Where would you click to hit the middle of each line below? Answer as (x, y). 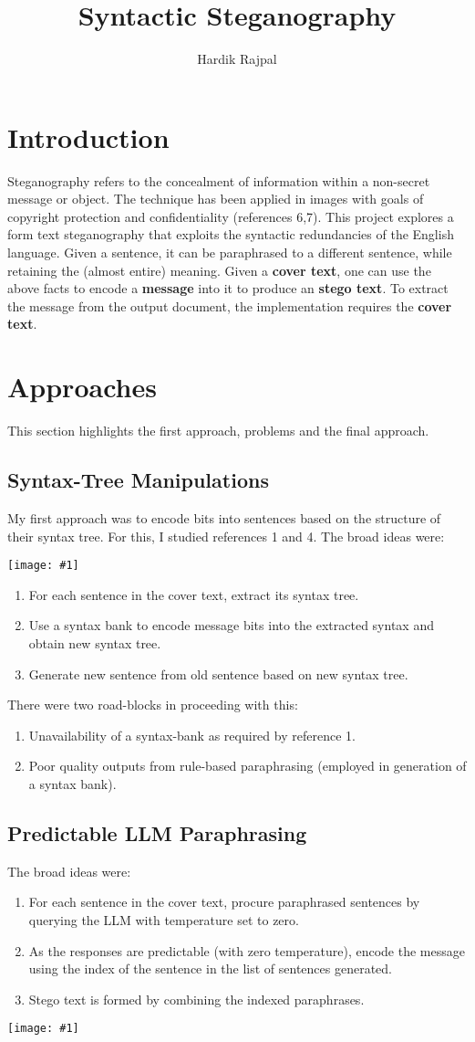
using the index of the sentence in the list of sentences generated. (211, 968)
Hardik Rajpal (237, 59)
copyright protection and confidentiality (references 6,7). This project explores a (231, 216)
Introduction (88, 137)
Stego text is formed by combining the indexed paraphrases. (196, 999)
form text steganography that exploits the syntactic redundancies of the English (231, 234)
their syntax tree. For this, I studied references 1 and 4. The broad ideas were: (226, 536)
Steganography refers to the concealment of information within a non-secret (219, 180)
